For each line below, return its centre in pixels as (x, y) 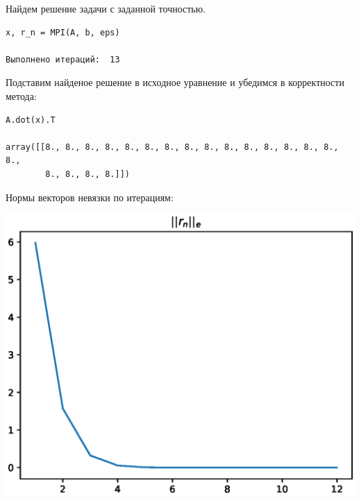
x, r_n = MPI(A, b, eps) (63, 32)
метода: (21, 95)
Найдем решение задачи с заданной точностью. (106, 8)
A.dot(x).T (31, 120)
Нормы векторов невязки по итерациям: (90, 197)
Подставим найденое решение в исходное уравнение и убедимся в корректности (175, 82)
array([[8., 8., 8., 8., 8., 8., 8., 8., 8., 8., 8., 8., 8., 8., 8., (172, 147)
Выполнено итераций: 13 (63, 59)
